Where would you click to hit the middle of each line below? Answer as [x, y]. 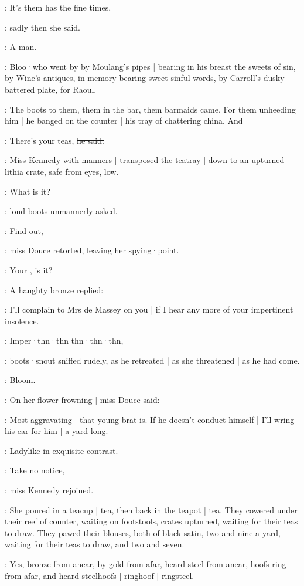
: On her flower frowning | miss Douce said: [82, 400]
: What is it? [28, 191]
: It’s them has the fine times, [58, 7]
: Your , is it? [29, 270]
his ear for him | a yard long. [57, 431]
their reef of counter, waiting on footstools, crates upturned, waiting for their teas [151, 521]
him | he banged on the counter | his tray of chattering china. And [124, 121]
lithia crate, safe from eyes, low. [62, 171]
